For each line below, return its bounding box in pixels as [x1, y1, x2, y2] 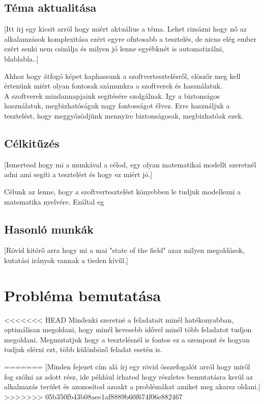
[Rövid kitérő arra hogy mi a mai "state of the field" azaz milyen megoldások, [4, 245, 245, 255]
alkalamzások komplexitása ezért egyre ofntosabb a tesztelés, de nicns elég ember [4, 33, 256, 44]
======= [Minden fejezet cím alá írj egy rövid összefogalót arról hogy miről [4, 361, 250, 372]
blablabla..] [4, 53, 39, 64]
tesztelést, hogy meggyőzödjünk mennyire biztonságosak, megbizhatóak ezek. [4, 110, 244, 121]
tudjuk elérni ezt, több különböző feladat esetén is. [4, 344, 162, 355]
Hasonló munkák [4, 221, 94, 237]
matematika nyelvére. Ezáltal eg [4, 196, 104, 207]
